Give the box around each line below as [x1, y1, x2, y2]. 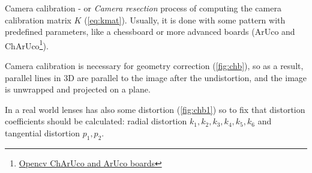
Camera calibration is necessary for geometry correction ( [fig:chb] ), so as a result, [5, 59, 304, 72]
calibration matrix [5, 13, 71, 26]
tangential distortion [5, 127, 80, 139]
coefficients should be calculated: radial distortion [5, 115, 187, 127]
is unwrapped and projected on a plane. [5, 83, 151, 96]
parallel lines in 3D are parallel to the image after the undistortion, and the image [5, 71, 307, 83]
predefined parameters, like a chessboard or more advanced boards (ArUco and [5, 25, 295, 38]
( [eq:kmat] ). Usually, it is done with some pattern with [84, 13, 286, 26]
